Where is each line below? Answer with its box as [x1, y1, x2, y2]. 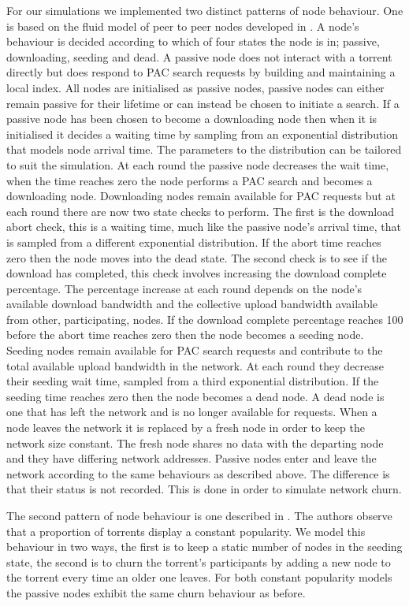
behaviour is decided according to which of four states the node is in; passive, [6, 33, 380, 50]
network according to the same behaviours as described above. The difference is [6, 465, 390, 481]
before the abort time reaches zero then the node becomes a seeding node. [6, 326, 364, 343]
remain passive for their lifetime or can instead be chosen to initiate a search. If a [6, 95, 400, 111]
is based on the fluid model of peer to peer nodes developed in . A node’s [6, 17, 359, 34]
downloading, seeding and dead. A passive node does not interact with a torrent [6, 48, 392, 65]
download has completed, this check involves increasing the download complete [6, 265, 387, 281]
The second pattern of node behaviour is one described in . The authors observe [6, 507, 392, 523]
